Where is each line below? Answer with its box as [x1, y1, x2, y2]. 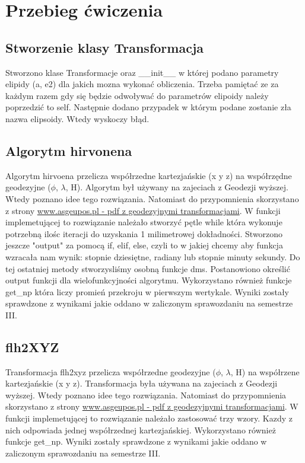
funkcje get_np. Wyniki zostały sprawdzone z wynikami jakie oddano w [5, 435, 267, 448]
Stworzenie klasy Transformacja [5, 38, 204, 56]
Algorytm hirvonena [5, 141, 132, 159]
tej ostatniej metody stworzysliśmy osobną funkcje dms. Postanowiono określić [5, 262, 290, 274]
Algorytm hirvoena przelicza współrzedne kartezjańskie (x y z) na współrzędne [5, 169, 292, 181]
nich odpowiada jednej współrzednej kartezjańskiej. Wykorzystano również [5, 423, 276, 436]
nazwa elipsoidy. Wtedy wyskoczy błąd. [5, 112, 150, 124]
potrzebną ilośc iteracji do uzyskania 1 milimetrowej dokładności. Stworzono [5, 227, 283, 240]
